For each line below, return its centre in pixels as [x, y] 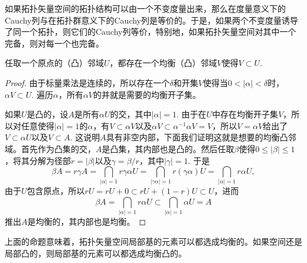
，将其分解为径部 [38, 160]
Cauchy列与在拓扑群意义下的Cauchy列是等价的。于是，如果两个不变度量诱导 [151, 20]
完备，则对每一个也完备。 [54, 43]
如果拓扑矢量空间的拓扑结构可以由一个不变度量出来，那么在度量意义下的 [145, 8]
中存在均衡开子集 [245, 114]
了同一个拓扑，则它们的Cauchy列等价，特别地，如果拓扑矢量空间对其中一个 [151, 32]
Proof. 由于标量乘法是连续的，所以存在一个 [87, 82]
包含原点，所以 [56, 191]
